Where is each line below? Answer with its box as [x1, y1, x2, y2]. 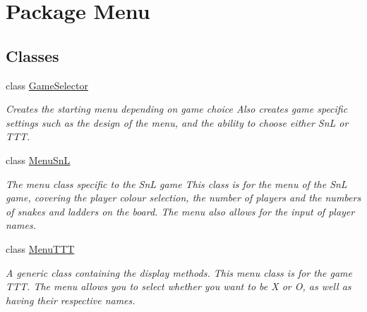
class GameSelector [6, 77, 88, 92]
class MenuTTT [6, 241, 75, 256]
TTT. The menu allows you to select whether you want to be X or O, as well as [6, 279, 351, 294]
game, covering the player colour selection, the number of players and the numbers [6, 190, 361, 205]
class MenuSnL [6, 152, 71, 167]
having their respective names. [6, 292, 136, 307]
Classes [6, 44, 59, 66]
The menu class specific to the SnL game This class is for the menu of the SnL [6, 176, 347, 191]
